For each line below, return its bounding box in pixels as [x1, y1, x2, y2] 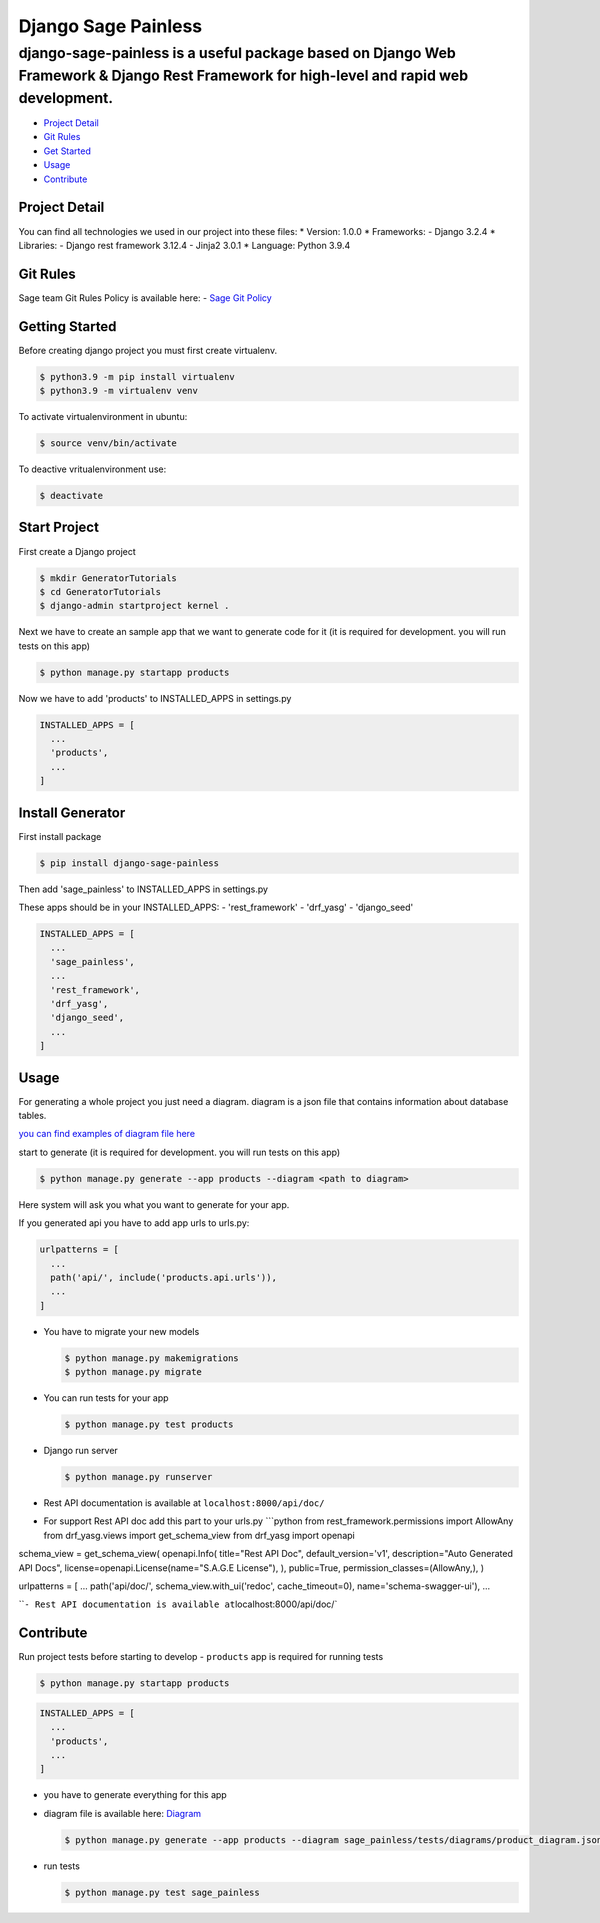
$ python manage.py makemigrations [64, 1352, 239, 1364]
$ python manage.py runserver [64, 1471, 213, 1483]
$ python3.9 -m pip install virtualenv [39, 371, 235, 382]
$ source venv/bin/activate [39, 438, 177, 449]
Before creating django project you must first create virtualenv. [18, 344, 278, 356]
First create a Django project [18, 545, 137, 557]
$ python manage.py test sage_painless [64, 1886, 260, 1898]
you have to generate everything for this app [43, 1789, 227, 1801]
